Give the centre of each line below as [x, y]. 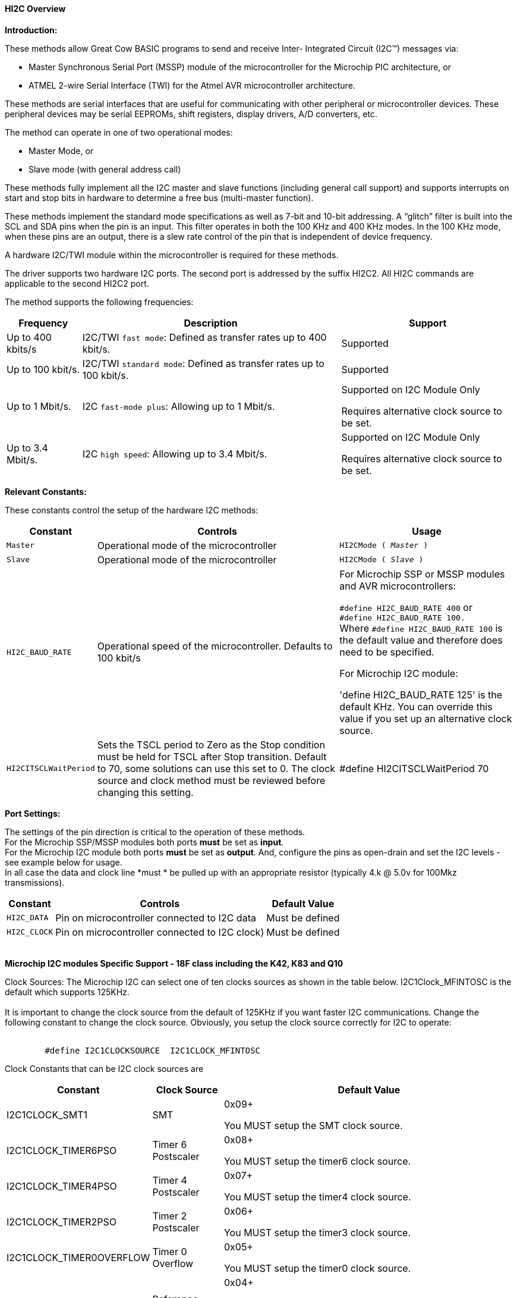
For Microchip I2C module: [399, 673]
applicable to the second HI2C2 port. [77, 283]
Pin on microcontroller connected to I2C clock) [160, 932]
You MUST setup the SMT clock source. [313, 1125]
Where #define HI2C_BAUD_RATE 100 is [421, 628]
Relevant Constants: [46, 491]
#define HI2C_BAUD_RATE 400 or [406, 607]
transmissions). [35, 882]
